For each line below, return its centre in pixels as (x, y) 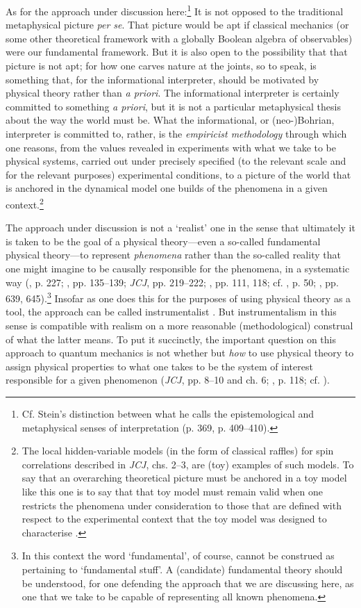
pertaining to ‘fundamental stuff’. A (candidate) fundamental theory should (182, 569)
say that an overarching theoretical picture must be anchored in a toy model (184, 478)
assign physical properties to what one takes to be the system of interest (159, 366)
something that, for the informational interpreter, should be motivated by (162, 79)
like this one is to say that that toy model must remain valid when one (172, 491)
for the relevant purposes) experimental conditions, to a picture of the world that (178, 174)
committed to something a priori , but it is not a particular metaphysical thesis (173, 106)
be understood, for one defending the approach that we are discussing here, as (188, 583)
